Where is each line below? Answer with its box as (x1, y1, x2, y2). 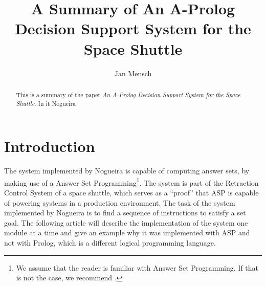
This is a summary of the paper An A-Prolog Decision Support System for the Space (16, 90, 240, 99)
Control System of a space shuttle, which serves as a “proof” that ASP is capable (4, 187, 259, 197)
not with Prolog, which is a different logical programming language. (4, 237, 216, 248)
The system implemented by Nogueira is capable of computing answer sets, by (4, 165, 250, 176)
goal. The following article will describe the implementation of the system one (4, 217, 248, 228)
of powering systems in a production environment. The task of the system (4, 197, 235, 208)
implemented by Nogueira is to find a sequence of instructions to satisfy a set (4, 207, 246, 218)
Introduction (4, 136, 95, 157)
